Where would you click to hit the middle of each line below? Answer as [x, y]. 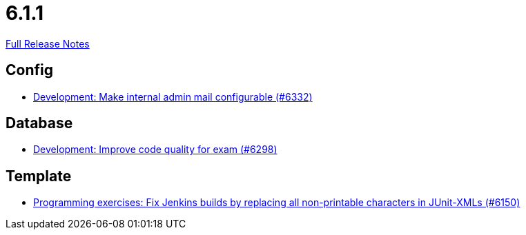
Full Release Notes [48, 43]
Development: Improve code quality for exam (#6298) [155, 150]
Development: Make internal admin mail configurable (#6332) [173, 96]
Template [39, 176]
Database [39, 123]
